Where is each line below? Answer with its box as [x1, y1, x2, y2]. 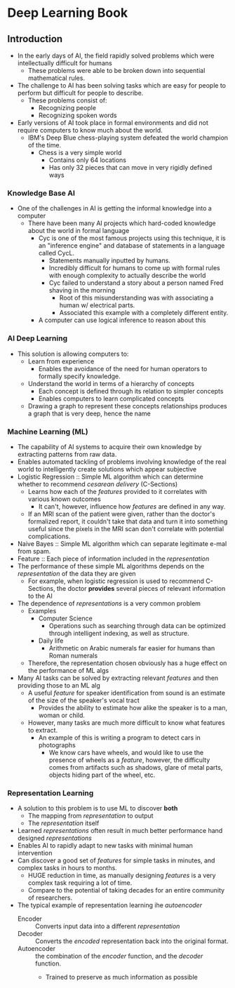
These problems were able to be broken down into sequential [27, 67, 206, 74]
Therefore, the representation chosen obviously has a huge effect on [27, 658, 227, 667]
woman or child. [38, 711, 86, 719]
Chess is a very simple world [38, 149, 122, 156]
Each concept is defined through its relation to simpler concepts [38, 387, 224, 395]
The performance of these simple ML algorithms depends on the [17, 561, 205, 570]
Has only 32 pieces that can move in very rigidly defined [48, 163, 213, 171]
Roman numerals [48, 651, 98, 660]
